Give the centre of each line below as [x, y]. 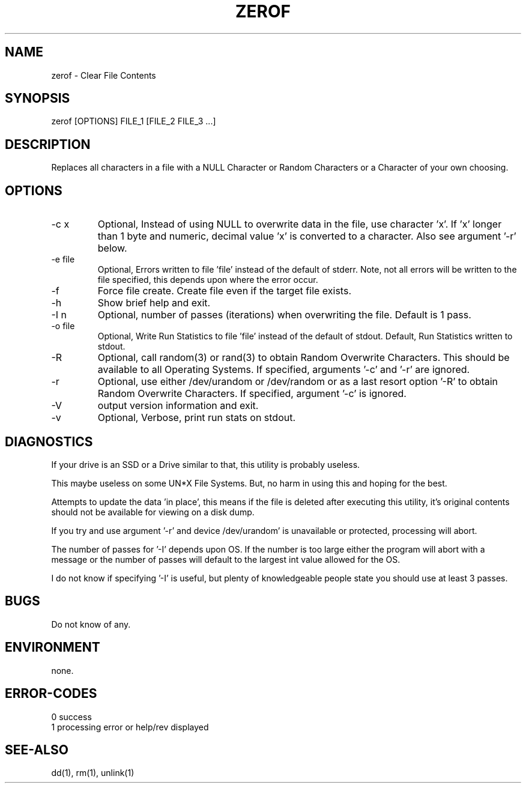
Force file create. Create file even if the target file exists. [224, 291]
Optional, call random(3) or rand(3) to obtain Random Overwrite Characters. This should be [304, 358]
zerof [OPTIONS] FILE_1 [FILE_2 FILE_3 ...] [134, 121]
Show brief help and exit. [154, 303]
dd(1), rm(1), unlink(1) [93, 773]
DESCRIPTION [48, 144]
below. [112, 248]
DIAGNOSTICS [49, 441]
